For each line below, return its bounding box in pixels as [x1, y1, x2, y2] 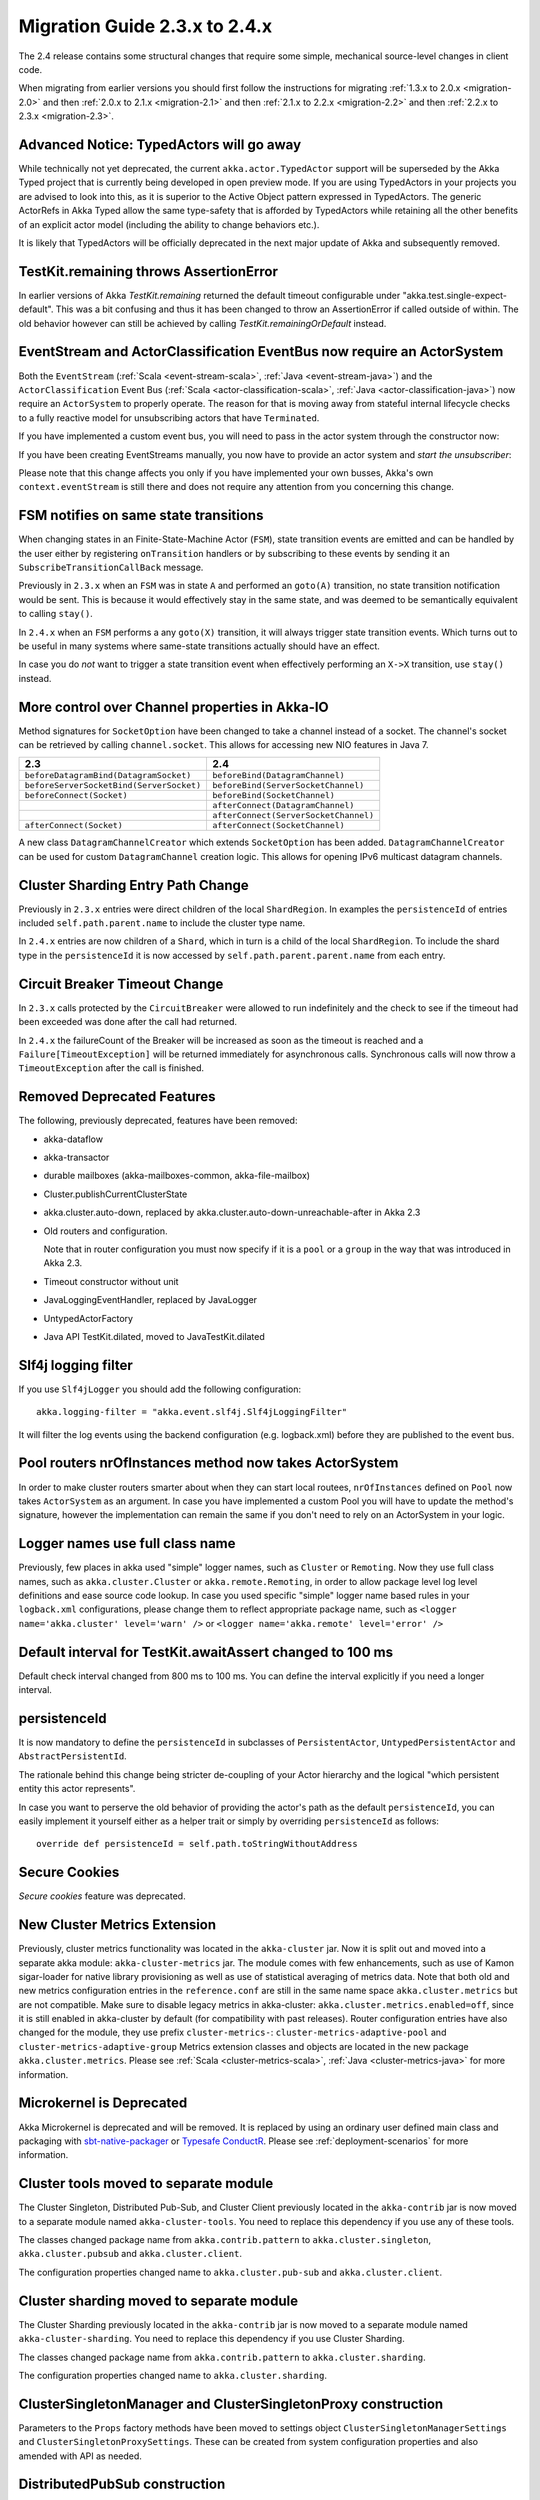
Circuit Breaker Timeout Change [18, 975, 224, 992]
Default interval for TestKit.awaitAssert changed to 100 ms [18, 1643, 394, 1660]
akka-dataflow [43, 1133, 104, 1145]
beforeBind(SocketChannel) [211, 790, 335, 801]
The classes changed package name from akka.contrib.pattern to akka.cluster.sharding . [18, 2351, 427, 2363]
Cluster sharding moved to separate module [18, 2292, 299, 2309]
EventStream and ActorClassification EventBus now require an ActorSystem [18, 343, 504, 360]
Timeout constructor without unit [43, 1275, 179, 1287]
